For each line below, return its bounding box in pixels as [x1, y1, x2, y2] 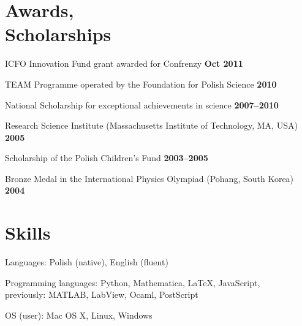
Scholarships [5, 21, 111, 47]
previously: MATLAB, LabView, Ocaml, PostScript [5, 288, 198, 301]
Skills [5, 220, 51, 245]
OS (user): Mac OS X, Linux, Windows [5, 308, 153, 321]
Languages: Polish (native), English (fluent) [5, 256, 168, 268]
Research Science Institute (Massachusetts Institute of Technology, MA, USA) [5, 119, 298, 132]
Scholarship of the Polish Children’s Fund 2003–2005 [5, 151, 208, 164]
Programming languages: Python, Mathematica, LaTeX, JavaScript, [5, 276, 260, 289]
